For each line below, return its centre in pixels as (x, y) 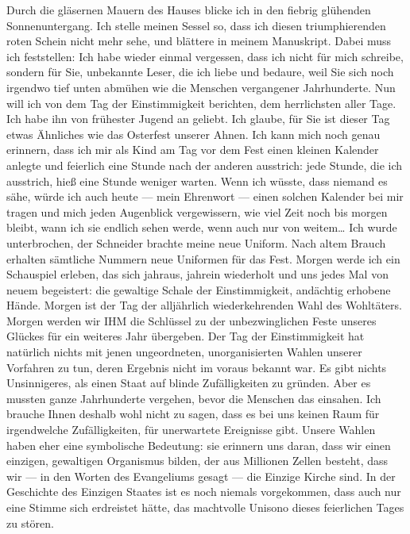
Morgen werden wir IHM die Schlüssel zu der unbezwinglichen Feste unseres (191, 320)
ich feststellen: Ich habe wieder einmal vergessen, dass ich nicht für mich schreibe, (205, 56)
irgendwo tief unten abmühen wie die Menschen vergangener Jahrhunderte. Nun (201, 87)
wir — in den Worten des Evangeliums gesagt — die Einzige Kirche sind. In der (201, 476)
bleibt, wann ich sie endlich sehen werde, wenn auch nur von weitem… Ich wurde (202, 227)
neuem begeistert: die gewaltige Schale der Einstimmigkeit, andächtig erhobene (199, 289)
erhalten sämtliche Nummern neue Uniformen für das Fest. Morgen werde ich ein (203, 258)
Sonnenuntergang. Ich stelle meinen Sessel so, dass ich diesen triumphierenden (196, 25)
